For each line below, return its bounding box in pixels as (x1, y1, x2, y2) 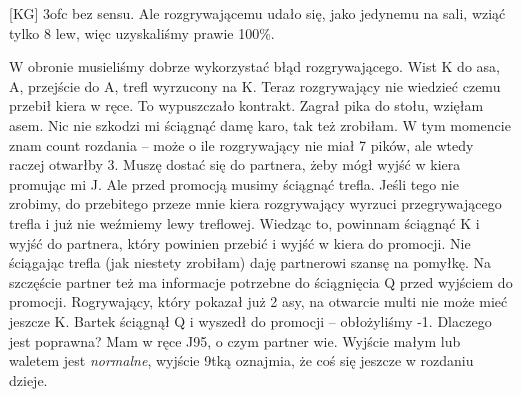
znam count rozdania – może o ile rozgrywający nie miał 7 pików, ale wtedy (9, 134, 474, 155)
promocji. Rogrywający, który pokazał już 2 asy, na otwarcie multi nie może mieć (9, 291, 508, 312)
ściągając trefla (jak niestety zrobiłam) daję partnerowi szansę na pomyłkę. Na (9, 252, 491, 273)
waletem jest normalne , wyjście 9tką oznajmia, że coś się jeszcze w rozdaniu (9, 350, 474, 371)
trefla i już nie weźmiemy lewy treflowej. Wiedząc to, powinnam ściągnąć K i (9, 212, 480, 233)
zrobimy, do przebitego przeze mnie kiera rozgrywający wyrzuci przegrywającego (9, 193, 502, 214)
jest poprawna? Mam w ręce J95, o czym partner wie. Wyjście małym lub (9, 330, 461, 351)
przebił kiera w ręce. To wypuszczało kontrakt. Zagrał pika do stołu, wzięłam (9, 95, 484, 116)
